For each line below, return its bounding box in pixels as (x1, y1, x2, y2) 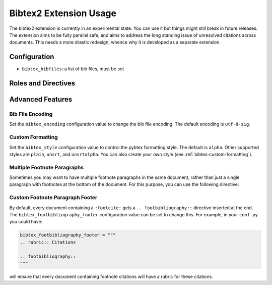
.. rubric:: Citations (20, 239, 76, 245)
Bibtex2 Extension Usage (9, 8, 117, 19)
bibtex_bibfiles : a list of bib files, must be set (22, 66, 124, 72)
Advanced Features (9, 95, 73, 104)
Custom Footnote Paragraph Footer (9, 194, 98, 201)
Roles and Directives (9, 79, 76, 88)
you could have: (9, 219, 43, 225)
